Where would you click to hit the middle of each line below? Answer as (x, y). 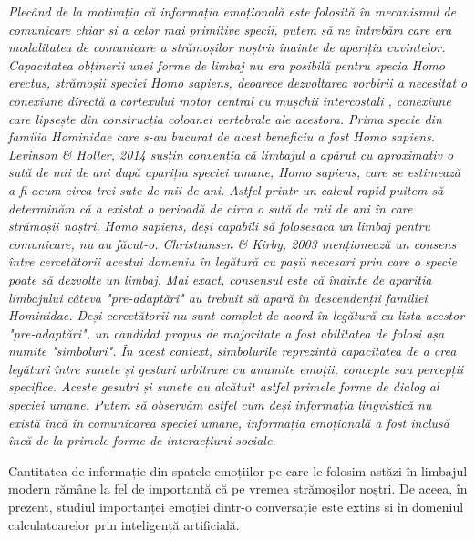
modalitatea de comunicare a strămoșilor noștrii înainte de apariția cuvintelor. (227, 47)
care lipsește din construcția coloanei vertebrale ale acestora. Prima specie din (225, 118)
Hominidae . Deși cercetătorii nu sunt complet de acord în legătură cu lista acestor (237, 315)
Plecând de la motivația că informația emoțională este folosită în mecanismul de (232, 11)
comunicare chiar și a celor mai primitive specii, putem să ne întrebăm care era (230, 29)
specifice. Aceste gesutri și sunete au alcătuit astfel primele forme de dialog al (224, 386)
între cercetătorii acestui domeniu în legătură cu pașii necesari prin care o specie (232, 261)
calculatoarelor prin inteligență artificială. (124, 524)
